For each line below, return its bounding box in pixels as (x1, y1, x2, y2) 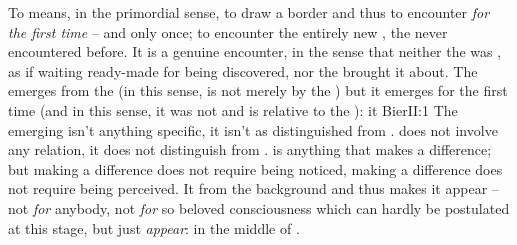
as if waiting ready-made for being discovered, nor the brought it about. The (8, 60, 478, 81)
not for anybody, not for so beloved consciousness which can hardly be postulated (8, 197, 510, 218)
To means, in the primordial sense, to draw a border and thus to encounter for (8, 2, 490, 22)
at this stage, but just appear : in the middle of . (8, 217, 300, 238)
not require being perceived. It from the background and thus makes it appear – (8, 178, 499, 199)
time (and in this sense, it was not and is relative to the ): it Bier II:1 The (8, 99, 458, 120)
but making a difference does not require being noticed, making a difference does (8, 158, 503, 179)
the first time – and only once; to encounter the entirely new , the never (8, 21, 448, 42)
